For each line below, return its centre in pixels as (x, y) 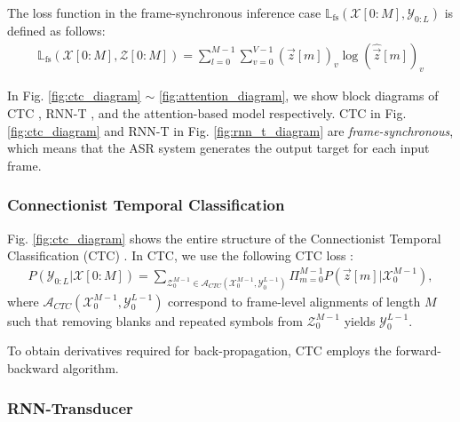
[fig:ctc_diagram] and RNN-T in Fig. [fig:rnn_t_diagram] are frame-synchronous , (230, 130)
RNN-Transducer (70, 407)
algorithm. (91, 368)
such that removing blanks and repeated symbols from (155, 320)
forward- (418, 350)
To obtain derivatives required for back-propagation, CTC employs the (199, 350)
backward (33, 368)
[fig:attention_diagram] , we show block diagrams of (298, 96)
